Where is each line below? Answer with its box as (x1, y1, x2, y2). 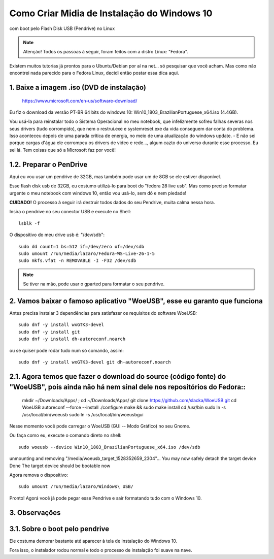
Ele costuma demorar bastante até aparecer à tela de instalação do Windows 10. (9, 538, 178, 544)
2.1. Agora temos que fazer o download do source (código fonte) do (9, 372, 226, 381)
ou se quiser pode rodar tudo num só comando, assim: (9, 347, 124, 353)
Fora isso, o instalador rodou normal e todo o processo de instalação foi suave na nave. (9, 547, 192, 553)
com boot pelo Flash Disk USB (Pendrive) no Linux (9, 25, 115, 31)
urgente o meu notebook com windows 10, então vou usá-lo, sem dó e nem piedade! (9, 190, 187, 196)
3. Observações (9, 508, 61, 517)
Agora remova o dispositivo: (9, 472, 68, 478)
